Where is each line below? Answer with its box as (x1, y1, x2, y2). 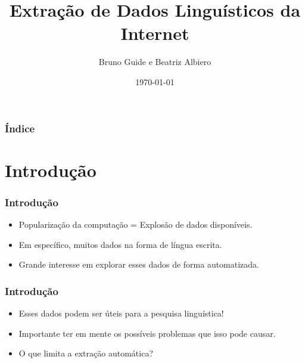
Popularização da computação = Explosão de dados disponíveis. (18, 218, 253, 231)
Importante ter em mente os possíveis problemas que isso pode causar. (18, 327, 276, 339)
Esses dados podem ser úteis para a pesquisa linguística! (18, 307, 224, 319)
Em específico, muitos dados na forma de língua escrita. (18, 238, 222, 250)
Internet (120, 21, 189, 45)
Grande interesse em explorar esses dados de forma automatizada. (18, 258, 260, 271)
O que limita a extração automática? (18, 347, 153, 359)
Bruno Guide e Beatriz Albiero (98, 55, 211, 68)
